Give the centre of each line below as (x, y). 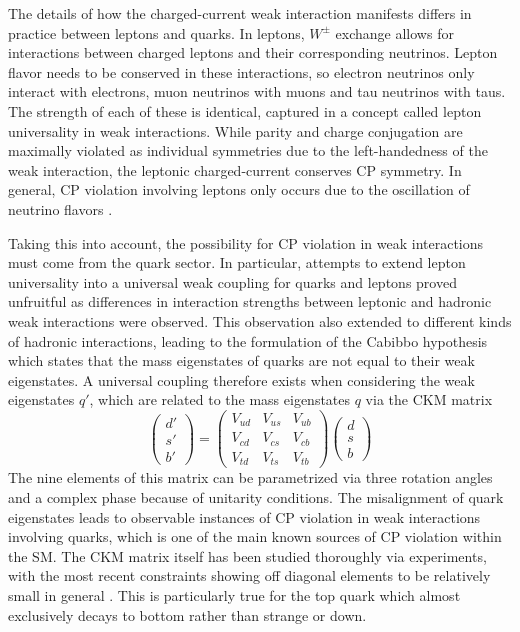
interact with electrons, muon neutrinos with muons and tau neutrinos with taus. (257, 91)
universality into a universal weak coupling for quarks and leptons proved (232, 281)
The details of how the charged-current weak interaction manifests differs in (240, 13)
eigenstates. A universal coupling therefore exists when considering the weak (241, 379)
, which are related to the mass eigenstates (220, 399)
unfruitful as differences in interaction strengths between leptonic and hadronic (250, 301)
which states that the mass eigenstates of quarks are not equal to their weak (241, 360)
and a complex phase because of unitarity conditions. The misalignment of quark (256, 497)
